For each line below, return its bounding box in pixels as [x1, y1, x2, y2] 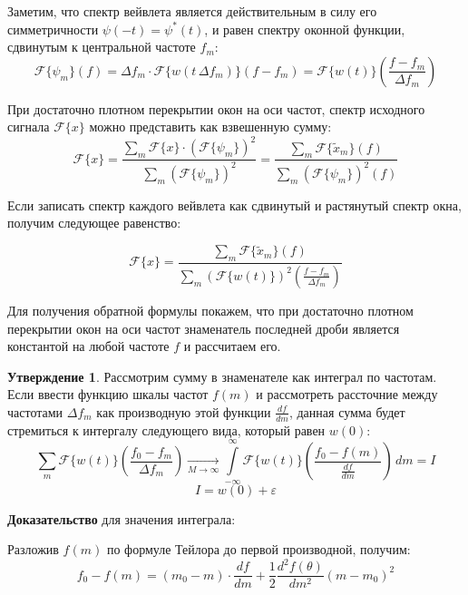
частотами [7, 402, 63, 421]
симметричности [7, 19, 99, 38]
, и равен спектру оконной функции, [204, 19, 405, 38]
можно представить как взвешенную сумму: [89, 117, 332, 136]
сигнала [7, 117, 50, 136]
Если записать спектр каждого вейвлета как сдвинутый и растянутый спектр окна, [7, 195, 462, 214]
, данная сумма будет [288, 402, 405, 421]
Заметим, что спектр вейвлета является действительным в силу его [7, 2, 377, 20]
